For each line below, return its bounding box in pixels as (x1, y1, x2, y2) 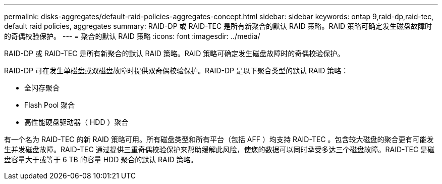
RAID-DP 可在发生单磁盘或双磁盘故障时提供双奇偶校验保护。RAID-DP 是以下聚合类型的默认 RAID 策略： (4, 66, 349, 75)
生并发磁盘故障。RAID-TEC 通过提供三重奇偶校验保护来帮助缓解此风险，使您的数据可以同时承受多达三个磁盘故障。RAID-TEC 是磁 (4, 145, 435, 154)
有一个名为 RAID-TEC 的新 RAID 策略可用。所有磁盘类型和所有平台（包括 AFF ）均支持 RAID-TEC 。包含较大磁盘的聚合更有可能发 (4, 135, 434, 144)
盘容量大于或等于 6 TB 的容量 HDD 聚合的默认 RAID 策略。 (4, 155, 198, 164)
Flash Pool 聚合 (24, 101, 75, 109)
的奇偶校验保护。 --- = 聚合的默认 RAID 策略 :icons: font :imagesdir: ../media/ (4, 32, 260, 40)
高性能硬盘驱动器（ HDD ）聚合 (24, 118, 129, 126)
